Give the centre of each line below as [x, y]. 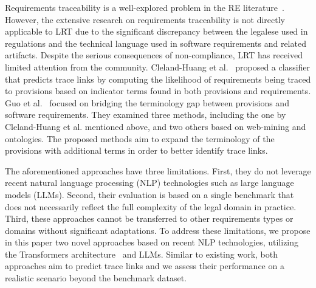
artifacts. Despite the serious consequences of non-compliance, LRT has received [154, 55]
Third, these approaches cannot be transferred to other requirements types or [149, 218]
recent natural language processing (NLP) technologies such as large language [149, 183]
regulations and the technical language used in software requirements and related [156, 43]
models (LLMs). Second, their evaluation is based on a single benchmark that [149, 194]
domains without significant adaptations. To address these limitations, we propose [158, 230]
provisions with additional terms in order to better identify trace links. [136, 150]
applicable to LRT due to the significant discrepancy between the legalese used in [156, 31]
